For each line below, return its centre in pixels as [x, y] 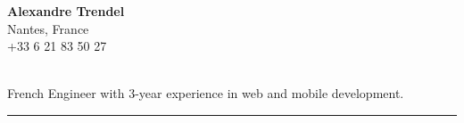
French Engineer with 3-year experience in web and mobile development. [206, 93]
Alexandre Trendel [66, 11]
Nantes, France [48, 28]
